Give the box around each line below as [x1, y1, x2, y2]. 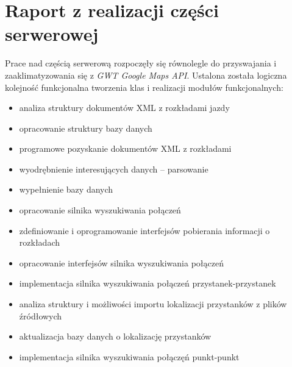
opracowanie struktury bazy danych [19, 121, 152, 134]
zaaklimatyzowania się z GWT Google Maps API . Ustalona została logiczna [5, 68, 287, 81]
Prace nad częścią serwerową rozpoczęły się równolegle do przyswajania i [5, 57, 277, 69]
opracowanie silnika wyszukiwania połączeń [19, 204, 181, 216]
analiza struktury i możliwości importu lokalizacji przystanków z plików [19, 298, 287, 310]
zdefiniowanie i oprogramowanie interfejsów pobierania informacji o [19, 224, 270, 237]
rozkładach [19, 236, 60, 249]
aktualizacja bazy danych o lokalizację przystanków [19, 330, 212, 343]
